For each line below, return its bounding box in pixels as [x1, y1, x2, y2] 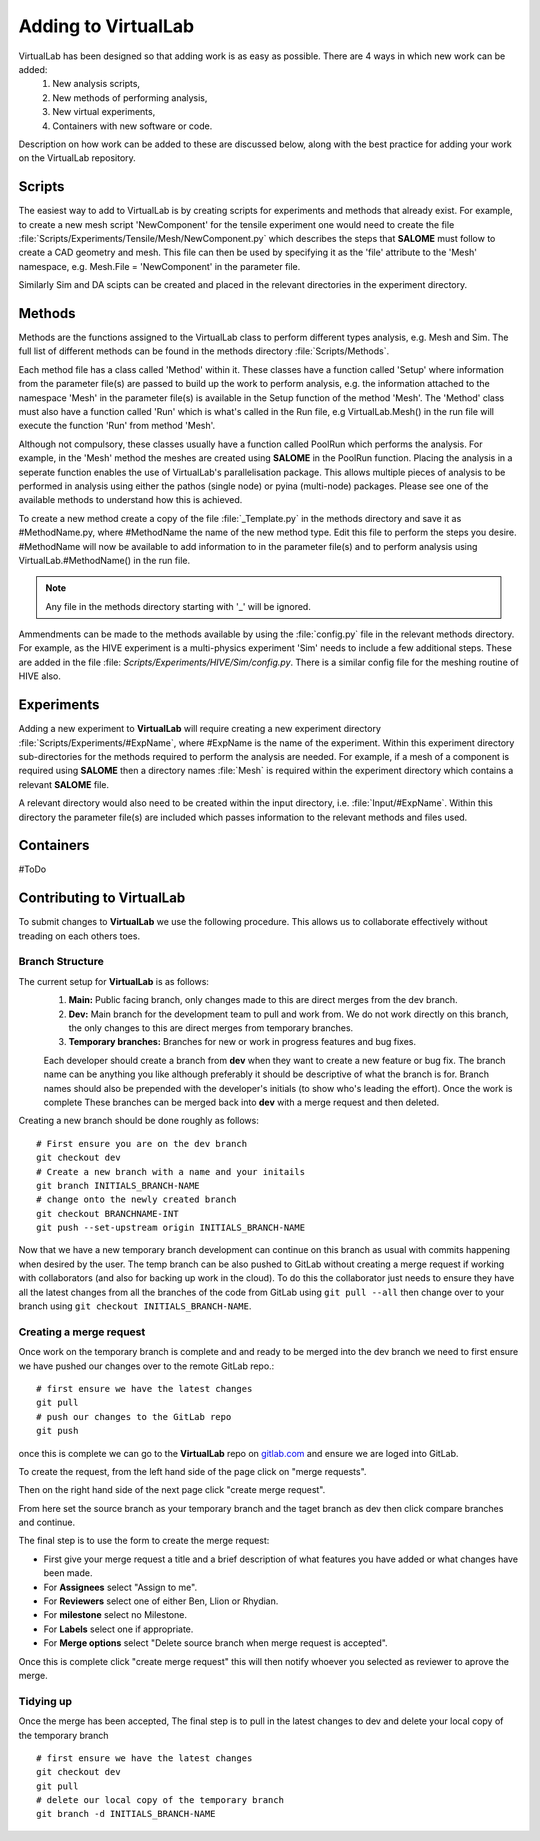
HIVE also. [18, 670, 62, 682]
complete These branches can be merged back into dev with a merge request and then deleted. [43, 1096, 440, 1108]
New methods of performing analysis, [52, 91, 208, 104]
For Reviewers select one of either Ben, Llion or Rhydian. [43, 1595, 279, 1607]
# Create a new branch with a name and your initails [36, 1166, 305, 1177]
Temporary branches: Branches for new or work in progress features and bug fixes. [68, 1036, 417, 1048]
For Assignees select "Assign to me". [43, 1581, 198, 1593]
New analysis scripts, [52, 78, 140, 90]
